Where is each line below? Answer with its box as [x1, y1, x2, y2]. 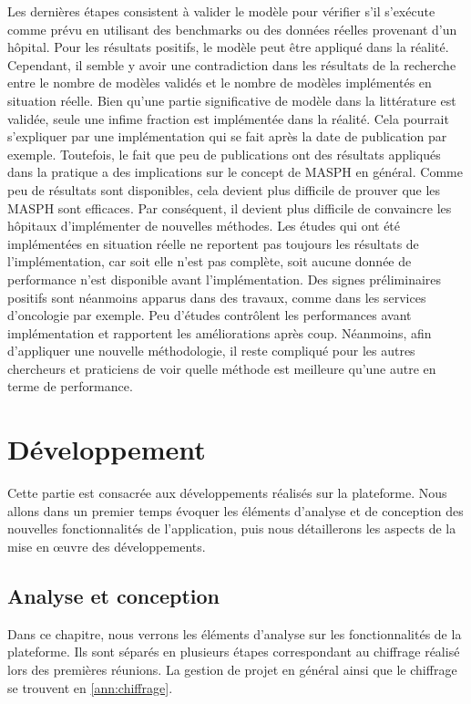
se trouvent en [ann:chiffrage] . [7, 678, 173, 697]
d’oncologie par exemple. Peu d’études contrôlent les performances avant [7, 305, 412, 325]
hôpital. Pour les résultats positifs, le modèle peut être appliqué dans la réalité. [7, 37, 449, 57]
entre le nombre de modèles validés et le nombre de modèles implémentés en [7, 73, 432, 92]
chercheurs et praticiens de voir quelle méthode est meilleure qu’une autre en [7, 358, 436, 378]
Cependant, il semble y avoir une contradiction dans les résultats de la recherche [7, 55, 456, 74]
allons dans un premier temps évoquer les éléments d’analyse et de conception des [7, 501, 464, 520]
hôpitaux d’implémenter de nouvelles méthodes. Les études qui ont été [7, 216, 401, 235]
